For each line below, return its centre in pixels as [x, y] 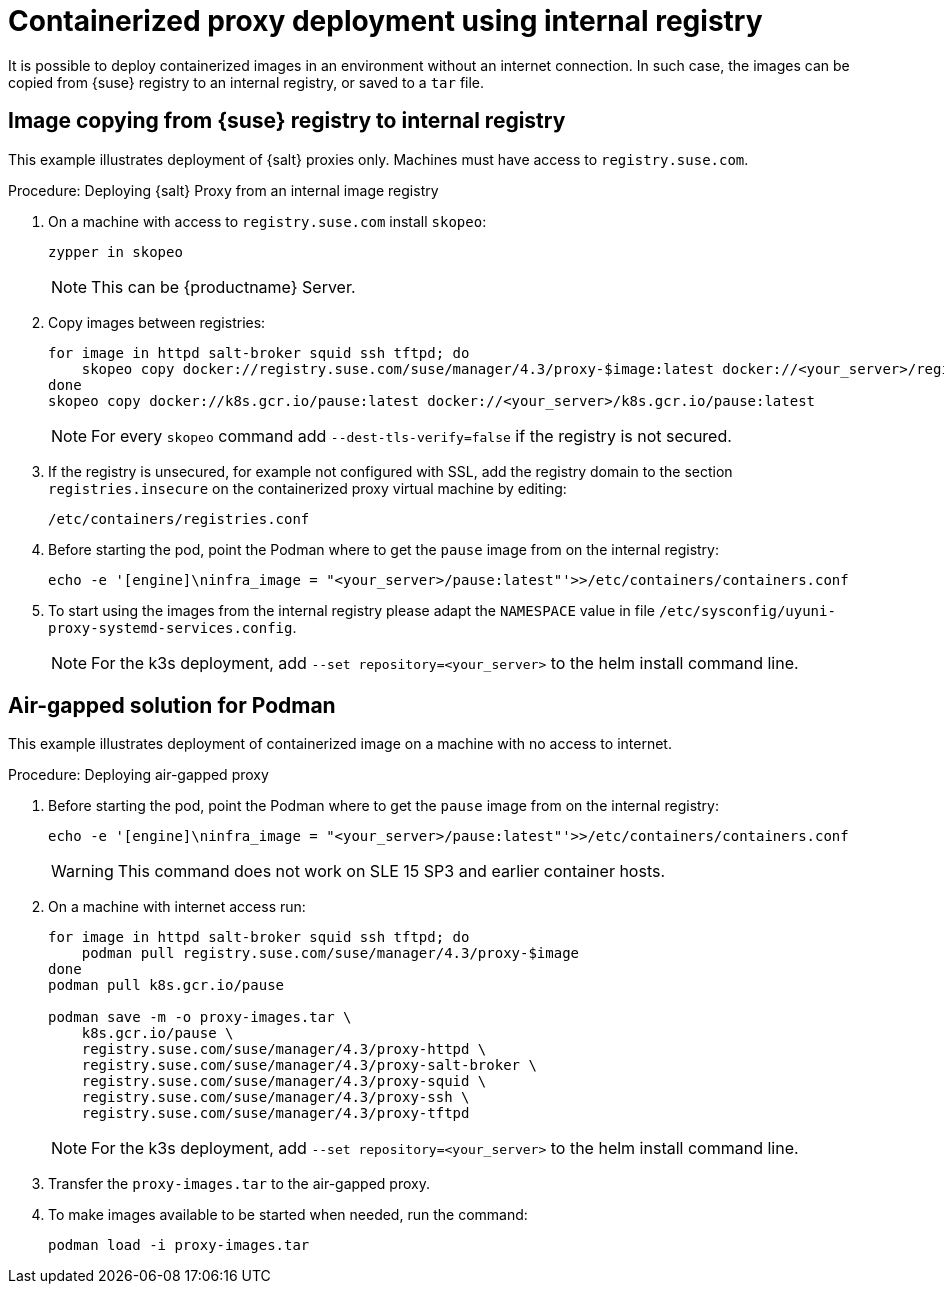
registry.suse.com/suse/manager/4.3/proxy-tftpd [275, 1113]
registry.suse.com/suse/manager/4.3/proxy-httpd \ [284, 1049]
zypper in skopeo [115, 251]
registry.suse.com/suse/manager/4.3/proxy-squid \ [284, 1081]
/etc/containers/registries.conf [179, 518]
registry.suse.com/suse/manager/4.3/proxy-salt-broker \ [309, 1065]
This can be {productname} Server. [223, 286]
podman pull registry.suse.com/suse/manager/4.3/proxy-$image [330, 953]
